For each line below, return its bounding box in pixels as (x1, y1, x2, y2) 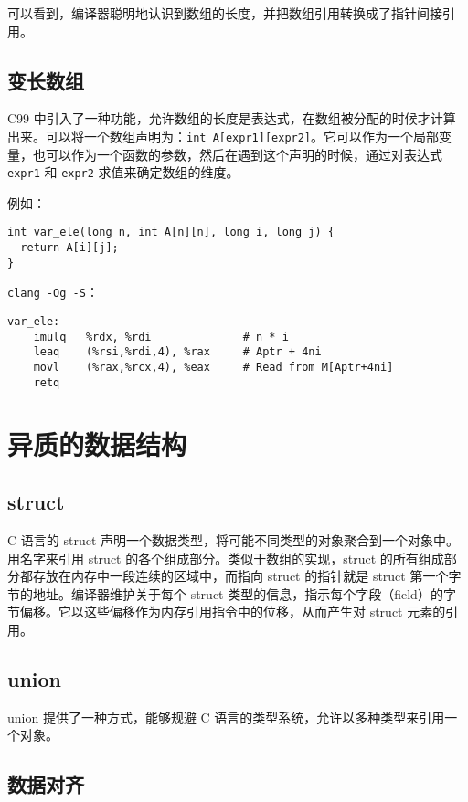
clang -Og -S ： (7, 282, 99, 301)
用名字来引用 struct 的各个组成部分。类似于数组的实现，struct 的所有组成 (7, 548, 444, 567)
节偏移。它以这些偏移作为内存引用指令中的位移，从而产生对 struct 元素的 (7, 602, 446, 621)
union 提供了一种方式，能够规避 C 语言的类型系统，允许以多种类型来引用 (7, 707, 445, 726)
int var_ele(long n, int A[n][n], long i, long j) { (7, 226, 335, 239)
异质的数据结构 (7, 425, 187, 462)
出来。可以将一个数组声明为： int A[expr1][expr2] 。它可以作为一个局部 (7, 126, 440, 145)
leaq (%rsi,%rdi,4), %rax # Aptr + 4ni (33, 345, 322, 359)
